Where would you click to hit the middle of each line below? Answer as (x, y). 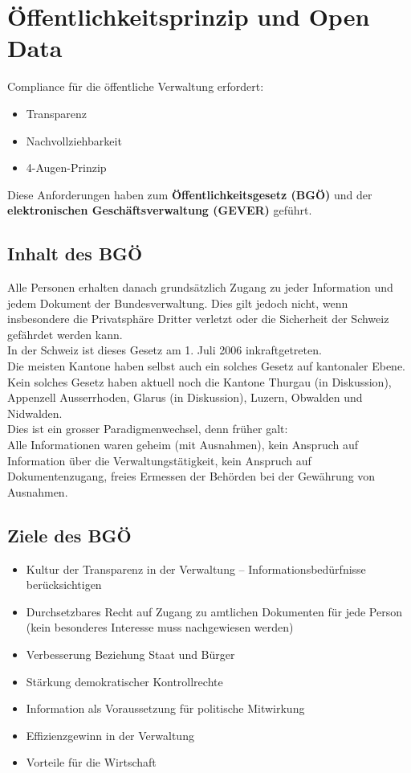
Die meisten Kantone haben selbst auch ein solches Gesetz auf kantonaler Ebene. (207, 366)
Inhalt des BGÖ (75, 254)
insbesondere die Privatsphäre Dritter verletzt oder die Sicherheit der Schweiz (198, 319)
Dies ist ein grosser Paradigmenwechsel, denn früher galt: (148, 429)
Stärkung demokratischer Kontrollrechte (124, 681)
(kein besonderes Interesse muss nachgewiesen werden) (160, 627)
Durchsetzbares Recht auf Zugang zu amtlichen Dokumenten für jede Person (214, 611)
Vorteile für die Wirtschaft (91, 762)
